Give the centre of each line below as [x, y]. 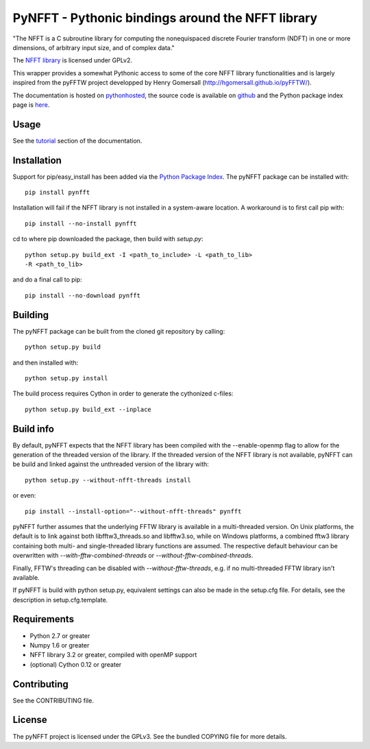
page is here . [31, 105]
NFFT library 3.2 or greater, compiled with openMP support [113, 655]
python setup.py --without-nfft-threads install [108, 480]
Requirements [44, 619]
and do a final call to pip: [47, 280]
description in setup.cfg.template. [60, 600]
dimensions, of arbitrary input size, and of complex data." [94, 47]
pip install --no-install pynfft [81, 223]
